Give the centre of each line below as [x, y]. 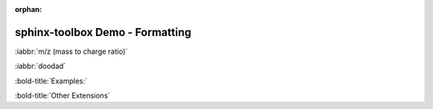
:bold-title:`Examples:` [51, 81]
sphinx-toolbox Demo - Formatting [103, 32]
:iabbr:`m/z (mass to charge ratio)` [71, 51]
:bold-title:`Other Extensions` [63, 95]
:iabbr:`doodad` [40, 66]
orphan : [28, 9]
